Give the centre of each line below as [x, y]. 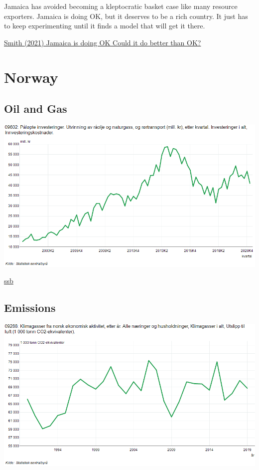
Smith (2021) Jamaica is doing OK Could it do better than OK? [103, 42]
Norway [31, 77]
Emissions [30, 308]
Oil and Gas [36, 109]
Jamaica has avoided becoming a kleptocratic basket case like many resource [121, 6]
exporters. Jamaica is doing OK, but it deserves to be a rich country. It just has [126, 16]
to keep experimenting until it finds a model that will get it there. [105, 26]
